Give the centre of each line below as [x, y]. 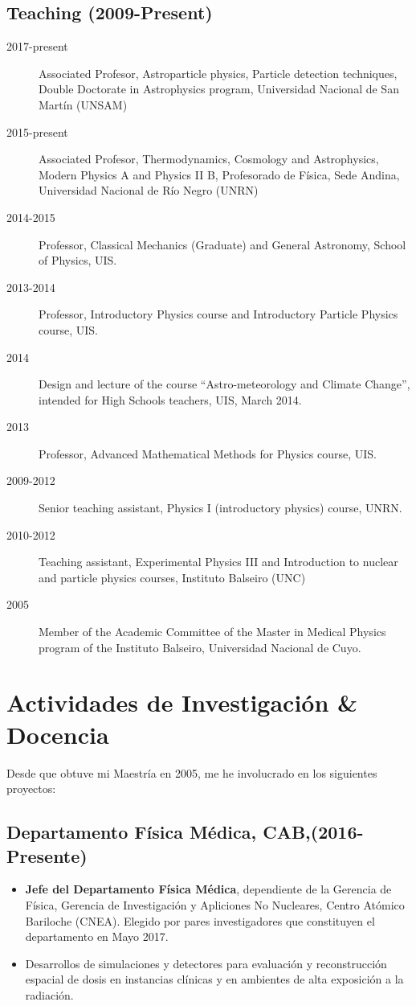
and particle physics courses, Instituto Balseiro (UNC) [172, 577]
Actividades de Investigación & [182, 702]
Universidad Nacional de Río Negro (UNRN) [149, 190]
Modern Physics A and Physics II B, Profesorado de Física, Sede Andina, [219, 174]
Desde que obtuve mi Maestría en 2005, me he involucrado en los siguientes [192, 772]
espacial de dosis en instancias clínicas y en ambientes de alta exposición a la [214, 979]
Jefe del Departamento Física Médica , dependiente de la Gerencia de [208, 889]
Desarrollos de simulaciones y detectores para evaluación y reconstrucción [206, 963]
